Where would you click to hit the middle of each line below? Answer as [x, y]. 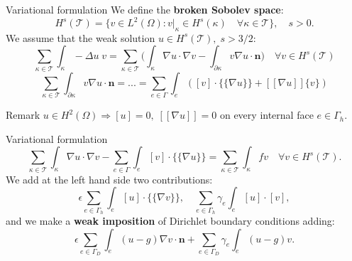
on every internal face [266, 115]
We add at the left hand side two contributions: [109, 179]
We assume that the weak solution [81, 37]
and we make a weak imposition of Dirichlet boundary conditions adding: [170, 220]
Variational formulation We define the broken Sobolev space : [145, 9]
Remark [23, 115]
